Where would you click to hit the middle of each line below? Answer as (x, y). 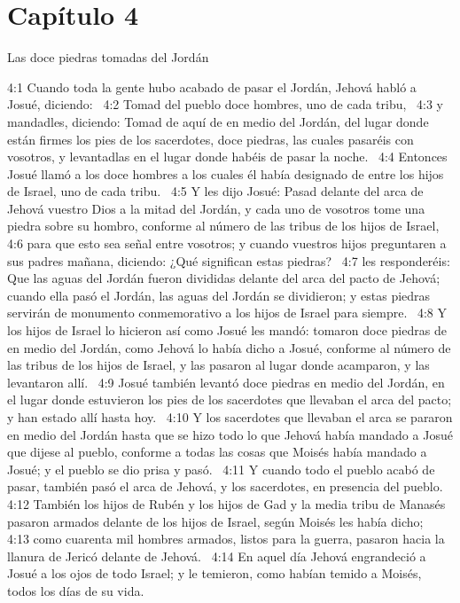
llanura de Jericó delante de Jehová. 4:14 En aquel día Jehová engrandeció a (217, 556)
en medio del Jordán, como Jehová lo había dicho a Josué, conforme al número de (229, 347)
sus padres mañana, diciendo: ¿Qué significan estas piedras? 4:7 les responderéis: (229, 260)
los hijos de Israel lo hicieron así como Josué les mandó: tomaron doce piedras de (227, 330)
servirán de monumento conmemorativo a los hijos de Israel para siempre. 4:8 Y (227, 313)
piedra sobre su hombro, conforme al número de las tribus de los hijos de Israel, (223, 226)
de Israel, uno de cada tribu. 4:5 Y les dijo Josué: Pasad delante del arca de (215, 191)
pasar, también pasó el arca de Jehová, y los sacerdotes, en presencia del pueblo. (225, 486)
